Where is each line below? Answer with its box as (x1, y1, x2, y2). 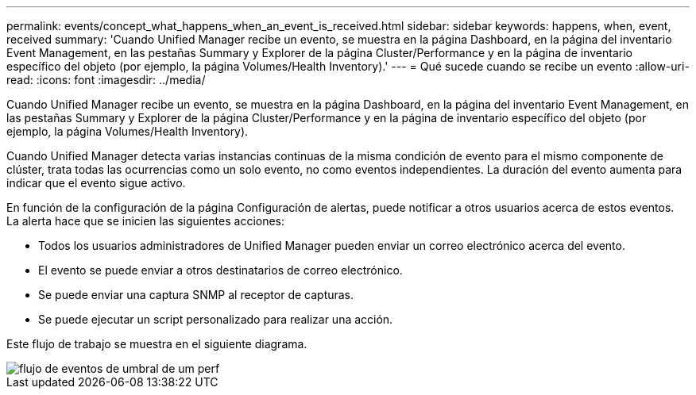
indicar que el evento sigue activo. (6, 176, 186, 190)
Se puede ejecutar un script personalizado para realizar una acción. (38, 313, 393, 326)
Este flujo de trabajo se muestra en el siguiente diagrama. (6, 337, 307, 351)
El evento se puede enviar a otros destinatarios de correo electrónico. (38, 263, 403, 277)
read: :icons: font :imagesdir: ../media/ (6, 73, 206, 86)
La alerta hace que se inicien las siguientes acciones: (6, 214, 285, 228)
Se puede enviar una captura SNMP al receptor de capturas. (38, 288, 354, 301)
